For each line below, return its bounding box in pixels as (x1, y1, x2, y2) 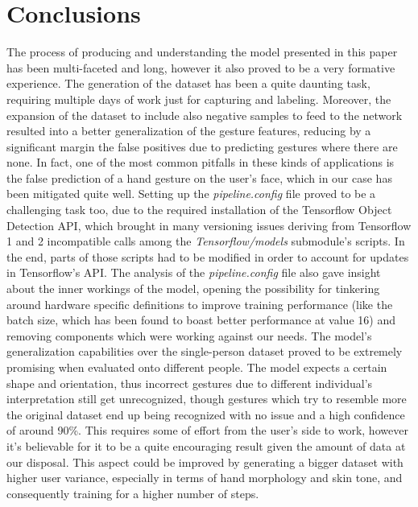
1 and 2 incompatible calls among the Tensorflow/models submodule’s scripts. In (6, 233, 405, 249)
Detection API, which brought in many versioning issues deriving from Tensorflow (6, 216, 412, 233)
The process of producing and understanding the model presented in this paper (6, 43, 398, 60)
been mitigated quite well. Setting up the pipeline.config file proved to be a (6, 185, 376, 202)
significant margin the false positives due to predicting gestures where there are (6, 138, 398, 155)
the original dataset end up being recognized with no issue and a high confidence (6, 406, 405, 422)
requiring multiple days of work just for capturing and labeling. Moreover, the (6, 90, 391, 107)
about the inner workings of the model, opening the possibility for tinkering (6, 280, 380, 297)
